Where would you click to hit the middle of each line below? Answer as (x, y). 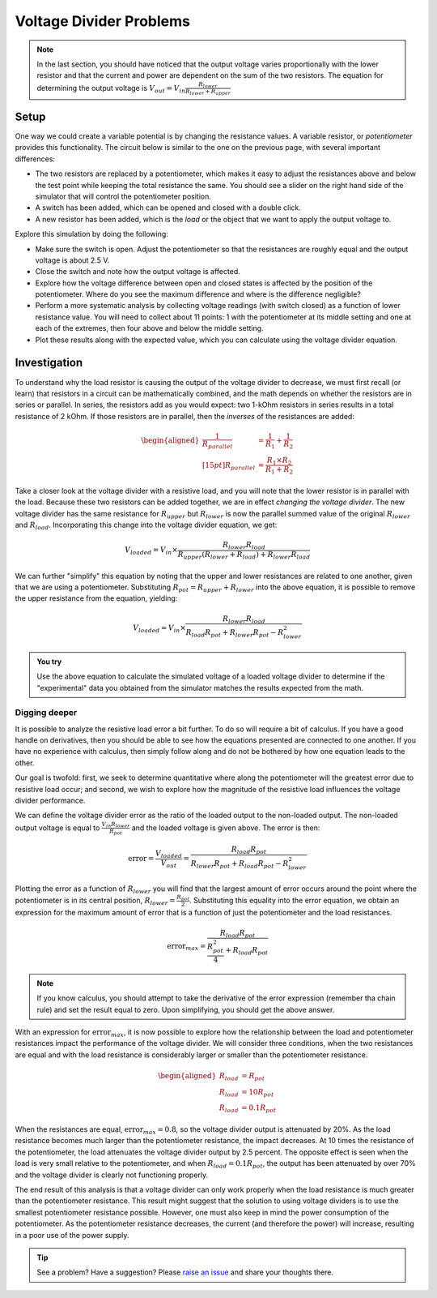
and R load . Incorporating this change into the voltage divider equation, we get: (146, 525)
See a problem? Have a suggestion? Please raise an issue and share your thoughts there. (185, 1272)
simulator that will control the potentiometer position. (123, 196)
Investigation (49, 363)
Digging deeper (46, 713)
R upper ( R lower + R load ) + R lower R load (244, 555)
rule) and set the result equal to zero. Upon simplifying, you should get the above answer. (186, 1009)
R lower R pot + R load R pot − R (240, 864)
